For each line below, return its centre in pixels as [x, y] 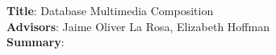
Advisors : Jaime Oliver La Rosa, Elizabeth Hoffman [138, 26]
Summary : [36, 42]
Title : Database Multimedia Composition [110, 10]
